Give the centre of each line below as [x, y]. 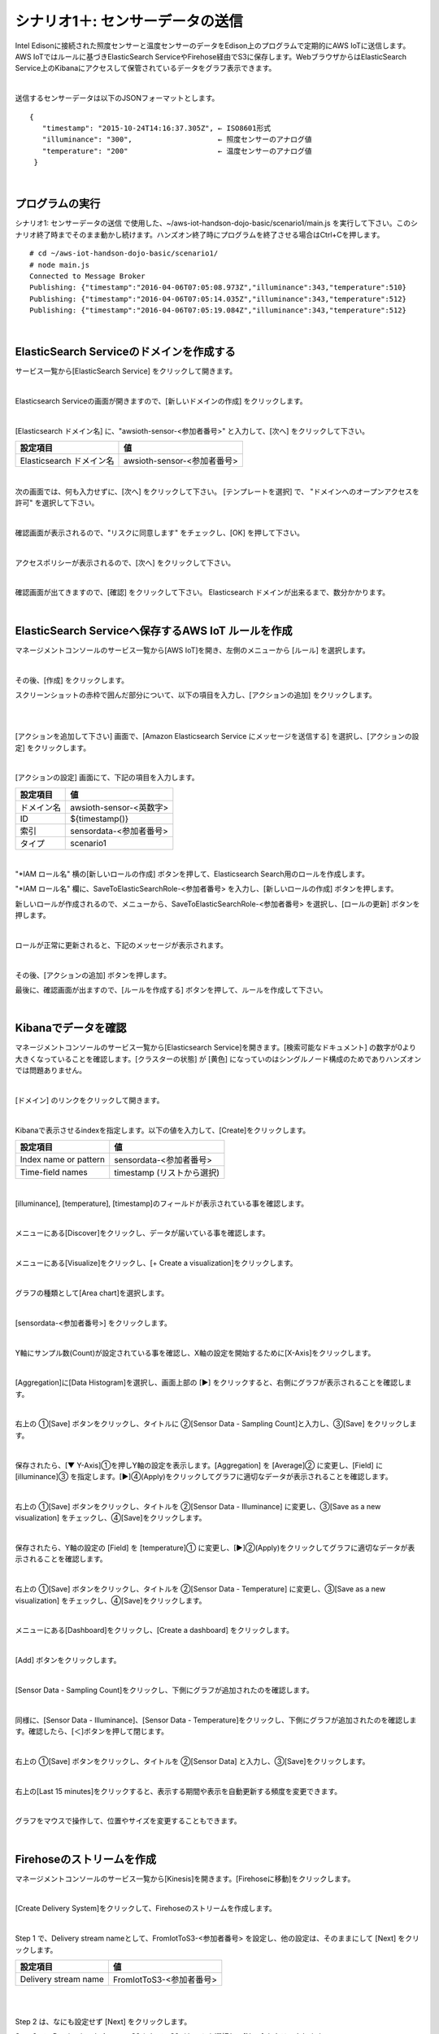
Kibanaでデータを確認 [71, 1028]
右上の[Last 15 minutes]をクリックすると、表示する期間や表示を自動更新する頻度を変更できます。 [178, 1791]
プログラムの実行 [58, 204]
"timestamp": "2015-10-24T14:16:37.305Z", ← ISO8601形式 [156, 128]
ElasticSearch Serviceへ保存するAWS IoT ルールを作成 [154, 631]
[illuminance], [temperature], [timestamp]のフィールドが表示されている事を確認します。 [162, 1203]
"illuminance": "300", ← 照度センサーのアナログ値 [177, 140]
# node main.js [60, 265]
